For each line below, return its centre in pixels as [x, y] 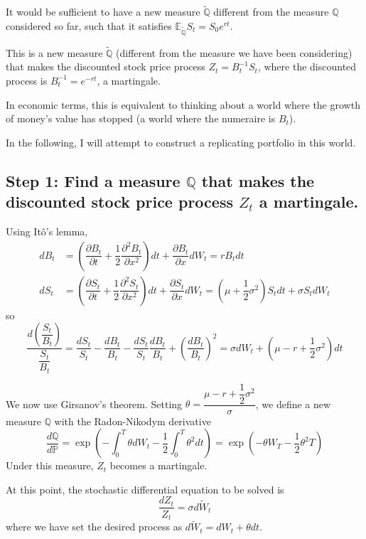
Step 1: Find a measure [93, 180]
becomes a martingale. [158, 465]
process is [27, 80]
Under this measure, [50, 465]
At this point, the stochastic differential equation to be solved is [145, 489]
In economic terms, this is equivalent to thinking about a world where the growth [183, 104]
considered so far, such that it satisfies [89, 25]
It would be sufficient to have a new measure [103, 12]
